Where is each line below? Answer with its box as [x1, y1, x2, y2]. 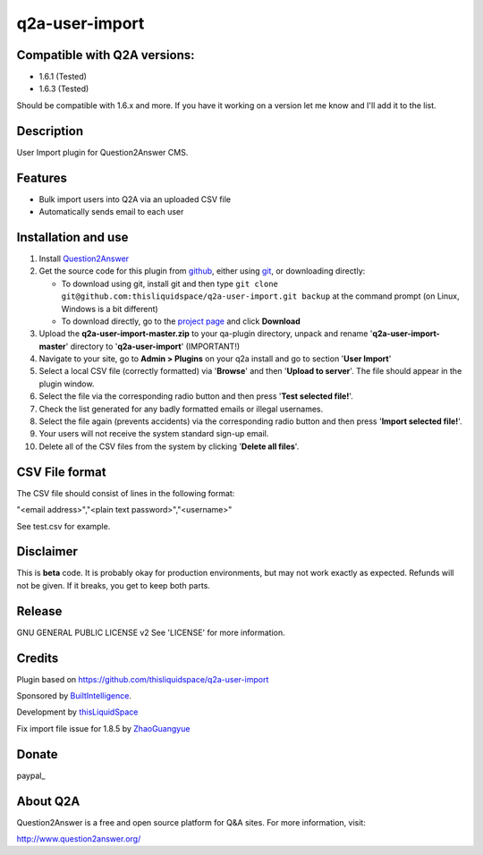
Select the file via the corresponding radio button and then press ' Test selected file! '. [38, 391, 353, 402]
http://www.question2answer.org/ [16, 833, 141, 844]
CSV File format [16, 464, 106, 479]
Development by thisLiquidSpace [16, 707, 139, 717]
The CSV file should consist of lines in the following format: [16, 487, 235, 498]
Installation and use [16, 229, 129, 245]
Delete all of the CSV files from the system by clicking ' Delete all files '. [38, 441, 300, 452]
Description [16, 123, 84, 139]
